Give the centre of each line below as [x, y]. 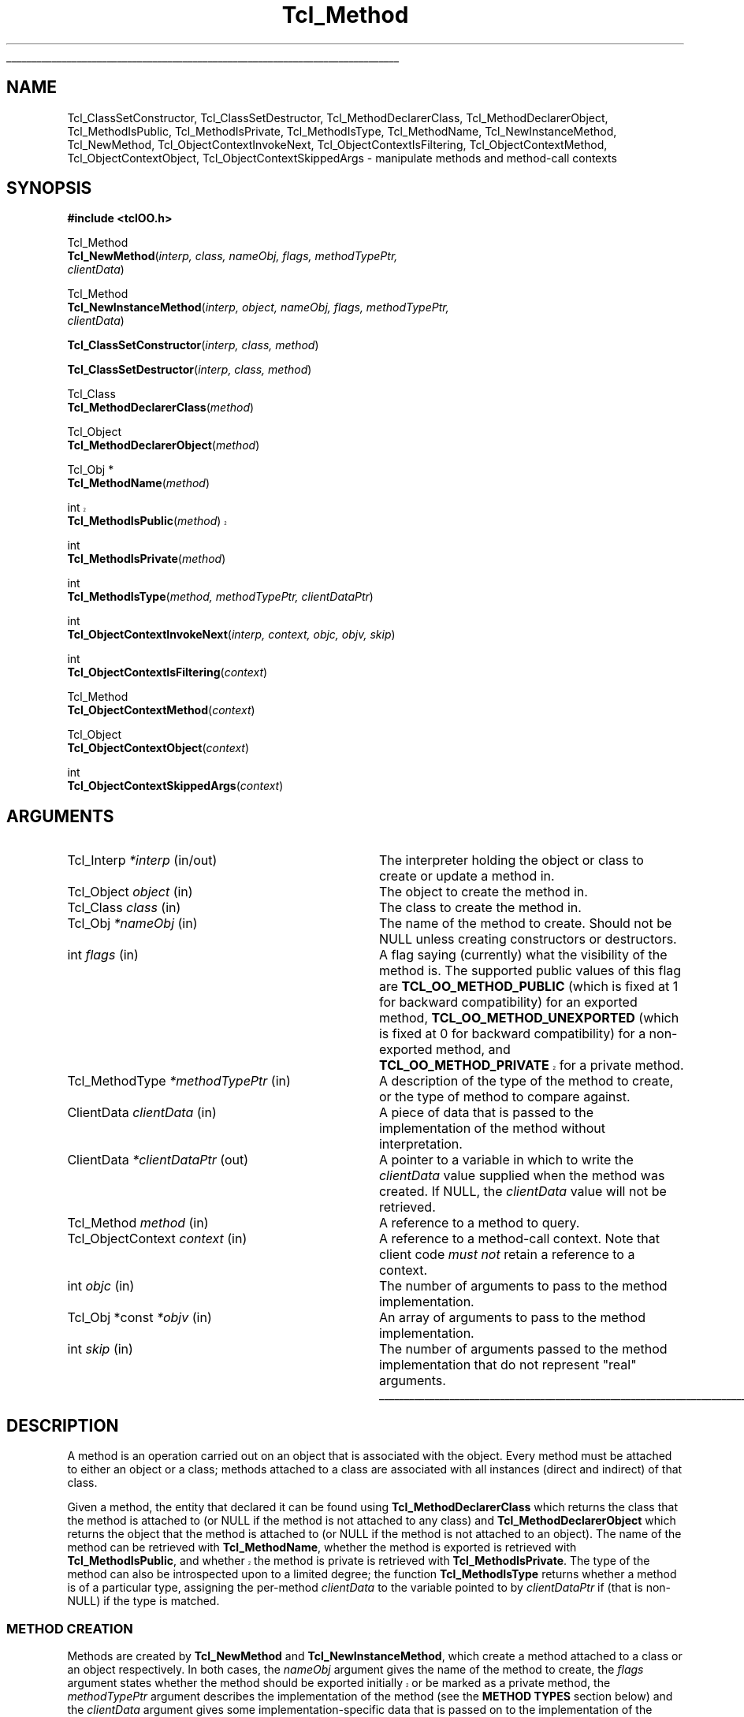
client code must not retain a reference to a [507, 1255]
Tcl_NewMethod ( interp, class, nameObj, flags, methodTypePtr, [232, 256]
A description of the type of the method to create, [526, 1081]
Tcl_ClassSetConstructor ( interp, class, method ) [193, 345]
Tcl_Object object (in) [130, 892]
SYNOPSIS [49, 188]
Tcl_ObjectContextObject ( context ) [158, 748]
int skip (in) [100, 1349]
